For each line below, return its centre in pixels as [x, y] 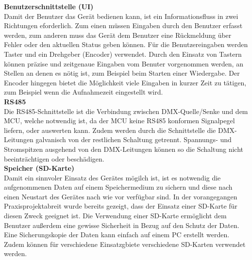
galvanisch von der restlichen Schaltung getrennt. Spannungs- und [134, 139]
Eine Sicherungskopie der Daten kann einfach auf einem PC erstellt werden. [117, 235]
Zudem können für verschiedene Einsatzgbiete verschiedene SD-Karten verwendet [125, 244]
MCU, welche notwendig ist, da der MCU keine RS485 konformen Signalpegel [119, 121]
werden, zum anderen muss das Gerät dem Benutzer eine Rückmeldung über [118, 35]
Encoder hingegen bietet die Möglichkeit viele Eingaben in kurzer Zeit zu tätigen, [125, 82]
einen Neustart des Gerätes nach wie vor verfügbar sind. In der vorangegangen [121, 196]
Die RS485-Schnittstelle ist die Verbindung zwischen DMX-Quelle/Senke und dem [126, 111]
